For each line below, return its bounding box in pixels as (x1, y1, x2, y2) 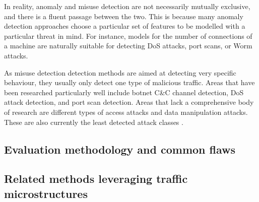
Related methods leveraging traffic (4, 171, 188, 186)
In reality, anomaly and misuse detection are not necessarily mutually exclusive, (4, 1, 250, 11)
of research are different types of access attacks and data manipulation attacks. (4, 106, 248, 117)
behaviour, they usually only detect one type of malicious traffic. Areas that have (4, 77, 255, 88)
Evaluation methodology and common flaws (4, 141, 236, 157)
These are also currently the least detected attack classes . (4, 116, 183, 127)
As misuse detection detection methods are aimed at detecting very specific (4, 67, 236, 78)
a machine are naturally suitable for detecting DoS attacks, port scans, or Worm (4, 40, 252, 51)
